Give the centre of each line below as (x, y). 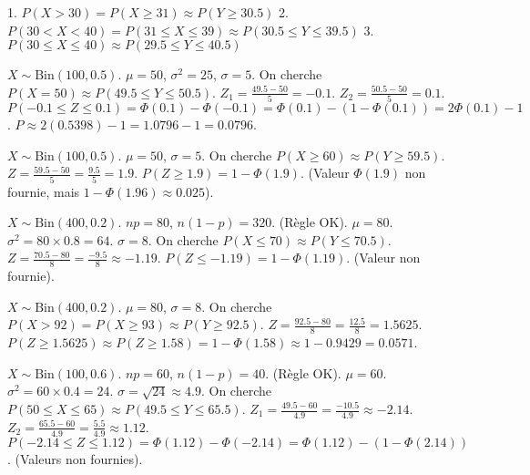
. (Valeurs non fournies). (75, 458)
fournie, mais (44, 191)
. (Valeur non (383, 258)
